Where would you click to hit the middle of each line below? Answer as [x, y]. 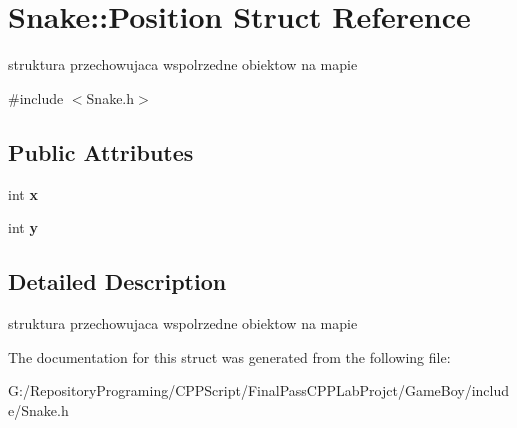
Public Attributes [101, 151]
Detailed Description [117, 281]
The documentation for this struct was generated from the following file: [229, 356]
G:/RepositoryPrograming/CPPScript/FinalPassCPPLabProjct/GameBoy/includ [259, 390]
